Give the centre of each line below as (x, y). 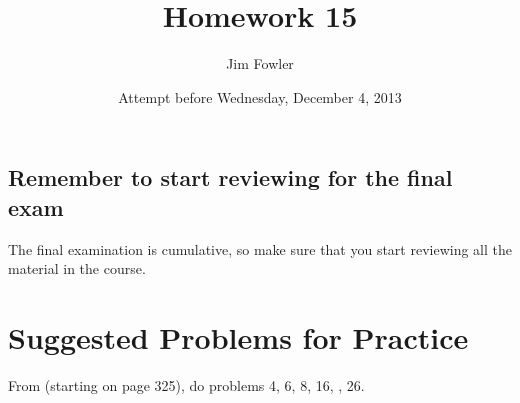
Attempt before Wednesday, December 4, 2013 (260, 96)
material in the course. (77, 268)
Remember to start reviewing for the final (230, 177)
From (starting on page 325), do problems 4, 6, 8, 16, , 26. (186, 384)
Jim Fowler (260, 63)
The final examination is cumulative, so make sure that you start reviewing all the (260, 248)
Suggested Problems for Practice (238, 336)
